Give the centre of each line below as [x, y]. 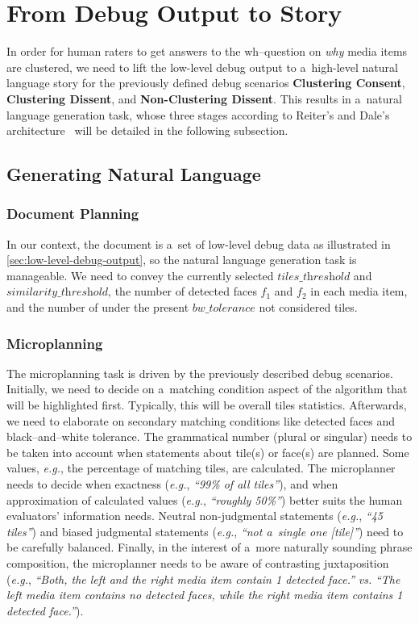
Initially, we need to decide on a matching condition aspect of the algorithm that [207, 389]
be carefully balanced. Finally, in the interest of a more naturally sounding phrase [209, 547]
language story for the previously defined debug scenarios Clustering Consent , [206, 83]
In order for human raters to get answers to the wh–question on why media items [207, 51]
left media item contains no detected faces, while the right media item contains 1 [205, 595]
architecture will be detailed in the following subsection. [147, 130]
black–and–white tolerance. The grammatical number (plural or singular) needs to [209, 436]
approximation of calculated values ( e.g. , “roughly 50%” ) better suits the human [205, 499]
